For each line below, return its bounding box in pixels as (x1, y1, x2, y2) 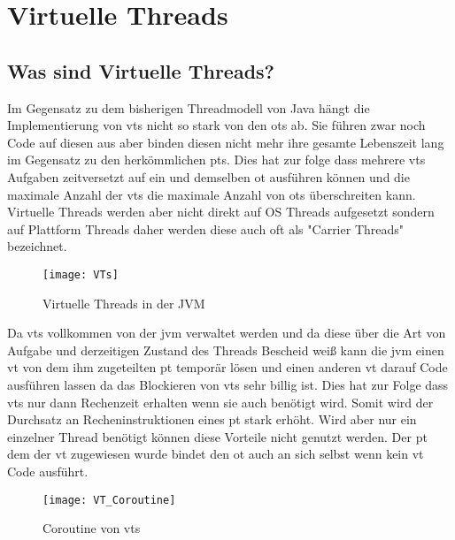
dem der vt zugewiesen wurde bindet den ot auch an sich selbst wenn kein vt (7, 445, 424, 463)
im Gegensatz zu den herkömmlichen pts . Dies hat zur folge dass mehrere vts (7, 150, 426, 169)
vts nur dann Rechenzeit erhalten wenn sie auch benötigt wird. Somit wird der (7, 392, 434, 411)
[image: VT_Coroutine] (42, 493, 176, 506)
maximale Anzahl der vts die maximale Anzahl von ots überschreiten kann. (7, 185, 416, 203)
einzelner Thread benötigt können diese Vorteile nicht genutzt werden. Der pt (7, 427, 428, 445)
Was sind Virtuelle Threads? (7, 57, 274, 84)
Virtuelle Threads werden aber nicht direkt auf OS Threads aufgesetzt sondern (7, 202, 435, 221)
